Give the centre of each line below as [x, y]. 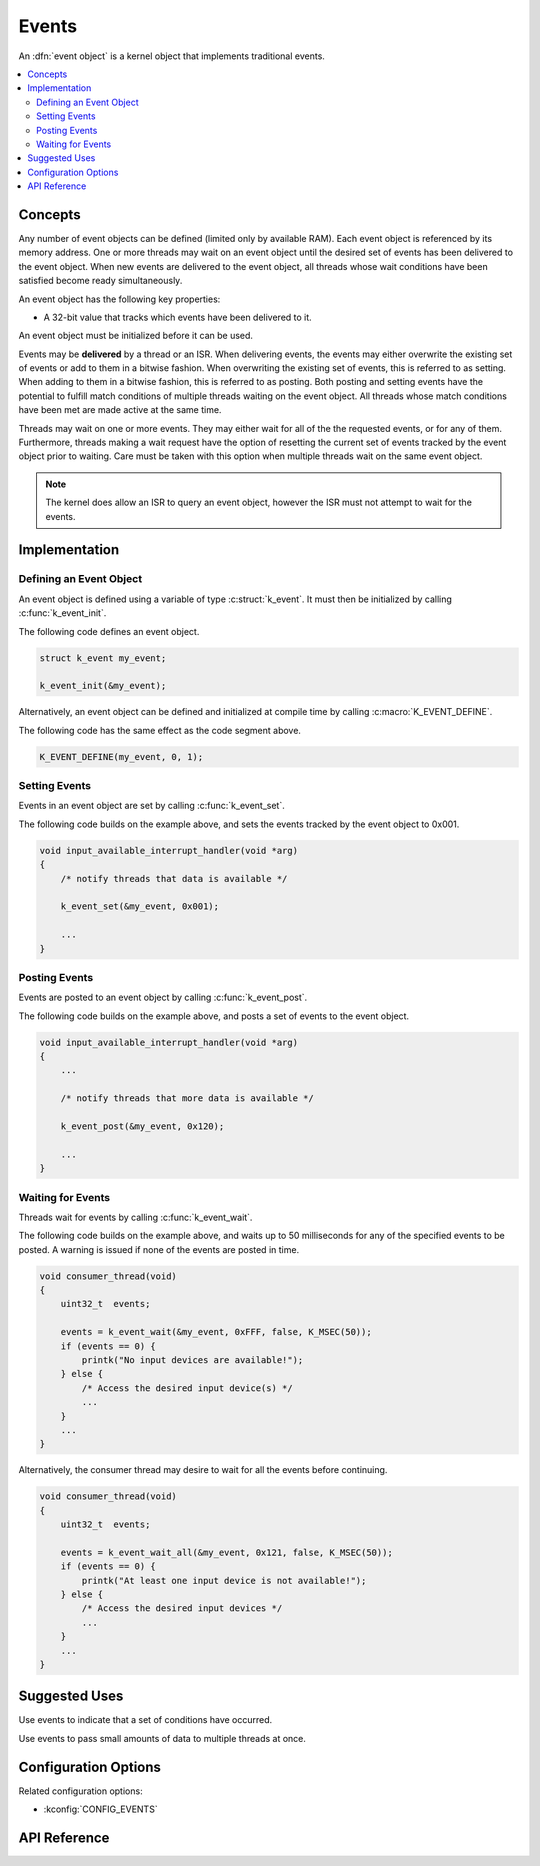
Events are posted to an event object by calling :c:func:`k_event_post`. [163, 997]
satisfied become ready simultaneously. [100, 281]
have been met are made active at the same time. [120, 410]
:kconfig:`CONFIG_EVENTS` [101, 1809]
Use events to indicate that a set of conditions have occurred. [145, 1720]
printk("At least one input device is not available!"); [224, 1580]
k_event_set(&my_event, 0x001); [140, 906]
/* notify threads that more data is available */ [187, 1098]
